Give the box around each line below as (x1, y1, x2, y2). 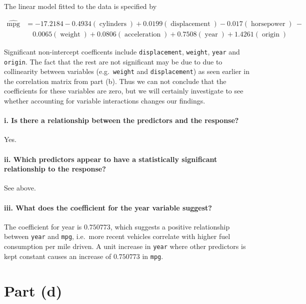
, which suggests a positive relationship (110, 221, 230, 231)
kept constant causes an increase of (4, 250, 111, 261)
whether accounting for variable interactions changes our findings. (4, 95, 205, 106)
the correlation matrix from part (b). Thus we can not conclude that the (4, 75, 226, 86)
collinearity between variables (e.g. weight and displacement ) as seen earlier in (4, 66, 249, 76)
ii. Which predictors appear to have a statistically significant (4, 153, 217, 164)
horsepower (250, 20, 285, 27)
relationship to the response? (4, 163, 106, 174)
